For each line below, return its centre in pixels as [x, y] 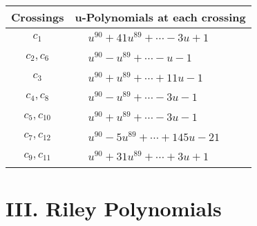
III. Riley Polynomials [114, 208]
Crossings [38, 17]
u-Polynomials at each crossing [160, 17]
